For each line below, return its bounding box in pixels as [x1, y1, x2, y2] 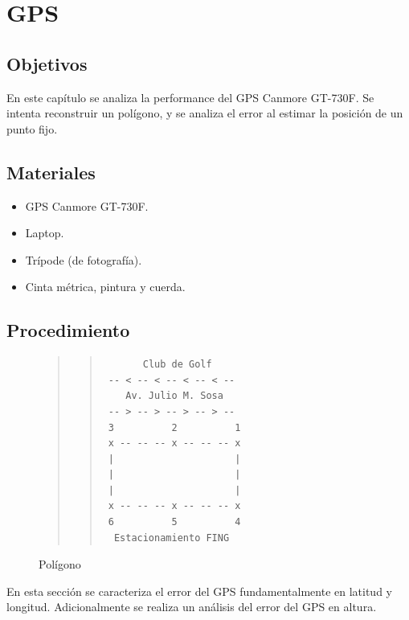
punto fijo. [6, 120, 58, 137]
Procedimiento [6, 318, 130, 343]
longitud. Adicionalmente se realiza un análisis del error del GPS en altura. [6, 598, 377, 615]
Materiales [6, 159, 96, 184]
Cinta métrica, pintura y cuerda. [25, 278, 186, 295]
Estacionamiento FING [113, 532, 230, 544]
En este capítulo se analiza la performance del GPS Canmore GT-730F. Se [6, 88, 374, 105]
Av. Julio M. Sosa [125, 390, 223, 402]
